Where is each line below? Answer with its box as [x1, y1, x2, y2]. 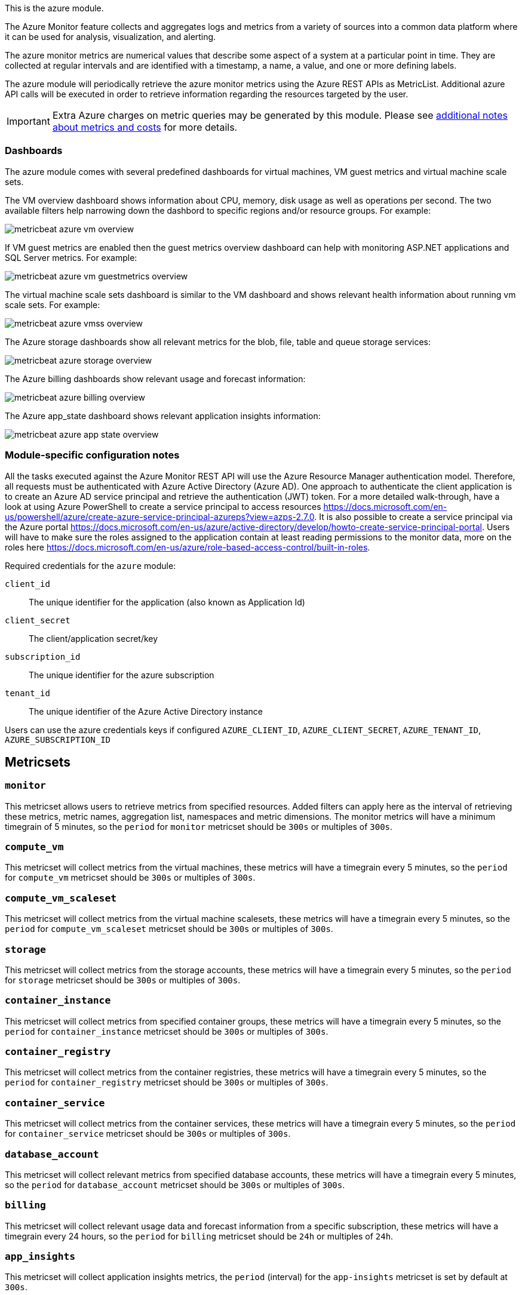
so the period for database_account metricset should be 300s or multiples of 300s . [5, 1179, 345, 1190]
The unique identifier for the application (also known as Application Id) [29, 596, 305, 607]
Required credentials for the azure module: [5, 560, 176, 571]
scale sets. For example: [5, 299, 100, 310]
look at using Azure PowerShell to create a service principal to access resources [5, 501, 321, 512]
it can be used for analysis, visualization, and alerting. [5, 32, 216, 42]
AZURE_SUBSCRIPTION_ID [5, 734, 111, 745]
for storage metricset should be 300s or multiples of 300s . [5, 974, 241, 985]
